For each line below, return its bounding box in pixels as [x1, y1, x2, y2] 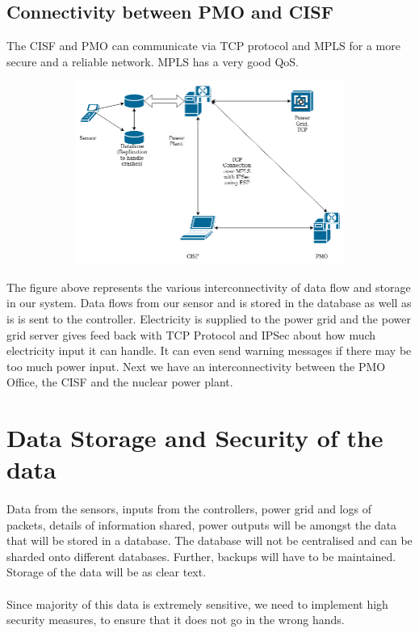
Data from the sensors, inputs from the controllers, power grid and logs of [6, 500, 372, 517]
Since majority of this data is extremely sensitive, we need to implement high [6, 595, 388, 612]
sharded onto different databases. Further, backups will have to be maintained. [6, 547, 396, 564]
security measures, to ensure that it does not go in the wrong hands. [6, 611, 345, 628]
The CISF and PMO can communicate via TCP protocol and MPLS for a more [6, 37, 400, 54]
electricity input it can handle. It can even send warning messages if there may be [6, 342, 412, 359]
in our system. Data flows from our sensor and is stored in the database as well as [6, 294, 412, 311]
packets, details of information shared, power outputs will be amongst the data [6, 516, 397, 533]
